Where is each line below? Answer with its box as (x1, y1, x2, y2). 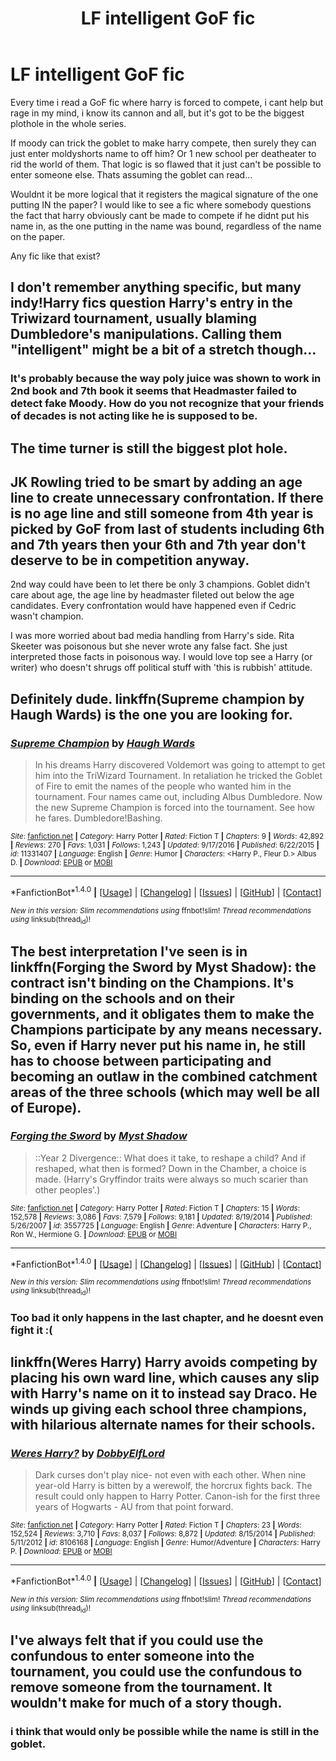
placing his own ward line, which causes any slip (10, 1370, 320, 1387)
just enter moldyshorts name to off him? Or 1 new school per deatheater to (10, 147, 317, 159)
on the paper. (10, 230, 66, 242)
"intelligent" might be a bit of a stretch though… (10, 342, 317, 359)
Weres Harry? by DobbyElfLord (10, 1447, 165, 1461)
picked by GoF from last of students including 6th (10, 521, 325, 538)
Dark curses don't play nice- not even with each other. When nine (34, 1469, 307, 1481)
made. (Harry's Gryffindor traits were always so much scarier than (34, 1173, 308, 1185)
